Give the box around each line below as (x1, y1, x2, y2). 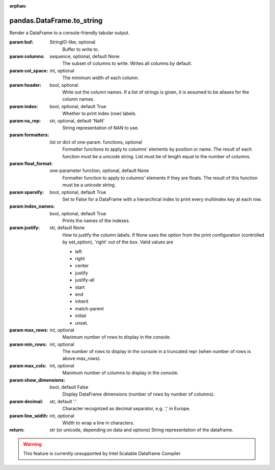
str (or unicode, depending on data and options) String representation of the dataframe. (49, 427, 234, 433)
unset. (75, 319, 89, 326)
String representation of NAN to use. (62, 125, 139, 131)
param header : (9, 82, 42, 88)
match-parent (75, 305, 104, 311)
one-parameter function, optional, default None (49, 167, 149, 174)
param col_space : (9, 67, 48, 73)
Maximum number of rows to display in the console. (62, 334, 171, 340)
